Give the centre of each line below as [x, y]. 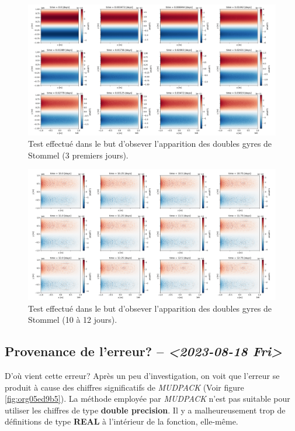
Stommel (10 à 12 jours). [73, 320]
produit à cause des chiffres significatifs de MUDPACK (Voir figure [124, 387]
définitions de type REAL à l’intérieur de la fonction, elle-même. [122, 421]
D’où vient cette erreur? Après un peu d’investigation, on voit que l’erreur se [142, 375]
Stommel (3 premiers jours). [78, 155]
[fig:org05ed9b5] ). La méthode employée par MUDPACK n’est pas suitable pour [147, 399]
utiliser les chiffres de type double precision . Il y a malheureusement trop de [145, 410]
